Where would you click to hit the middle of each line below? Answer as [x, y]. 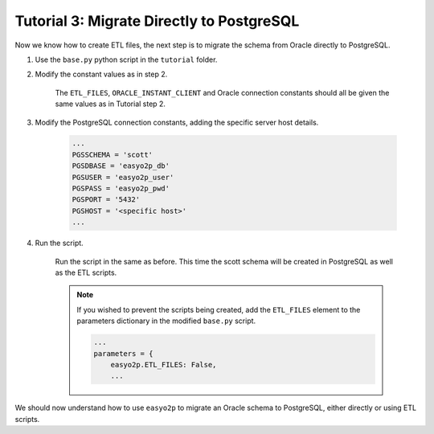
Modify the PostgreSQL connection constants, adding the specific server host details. [177, 122]
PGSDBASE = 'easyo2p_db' [121, 166]
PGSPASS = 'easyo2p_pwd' [121, 188]
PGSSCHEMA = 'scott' [112, 154]
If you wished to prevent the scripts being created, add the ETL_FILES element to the [219, 309]
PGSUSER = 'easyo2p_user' [123, 177]
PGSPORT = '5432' [106, 200]
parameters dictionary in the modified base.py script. [166, 321]
